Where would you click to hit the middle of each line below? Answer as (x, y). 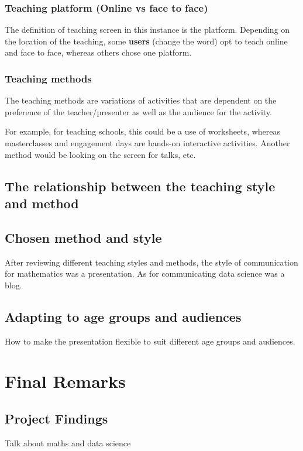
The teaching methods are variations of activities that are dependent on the (141, 100)
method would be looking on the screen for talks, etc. (100, 154)
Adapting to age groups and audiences (123, 316)
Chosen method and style (83, 237)
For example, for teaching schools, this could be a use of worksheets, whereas (143, 131)
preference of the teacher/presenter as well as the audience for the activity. (138, 111)
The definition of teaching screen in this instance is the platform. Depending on (147, 30)
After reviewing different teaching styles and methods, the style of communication (151, 262)
